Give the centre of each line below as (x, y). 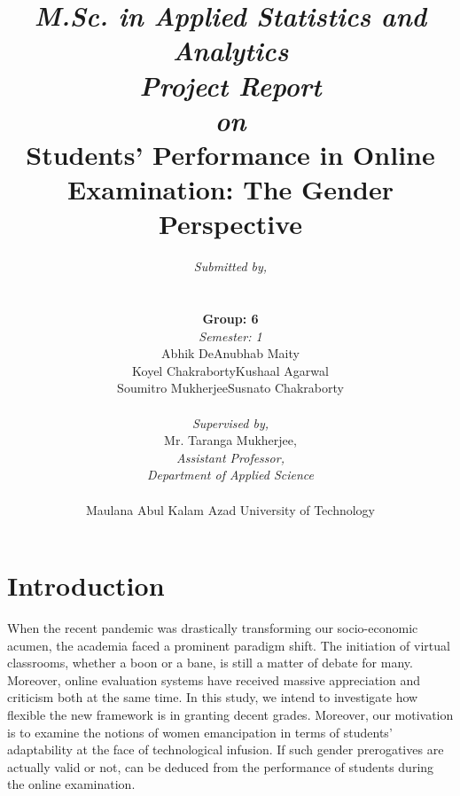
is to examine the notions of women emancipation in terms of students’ (200, 732)
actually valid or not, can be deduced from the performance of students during (221, 766)
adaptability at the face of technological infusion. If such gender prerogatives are (226, 749)
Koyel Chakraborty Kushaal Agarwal (230, 370)
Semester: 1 (230, 336)
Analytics (230, 51)
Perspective (230, 224)
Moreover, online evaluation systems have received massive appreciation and (214, 679)
